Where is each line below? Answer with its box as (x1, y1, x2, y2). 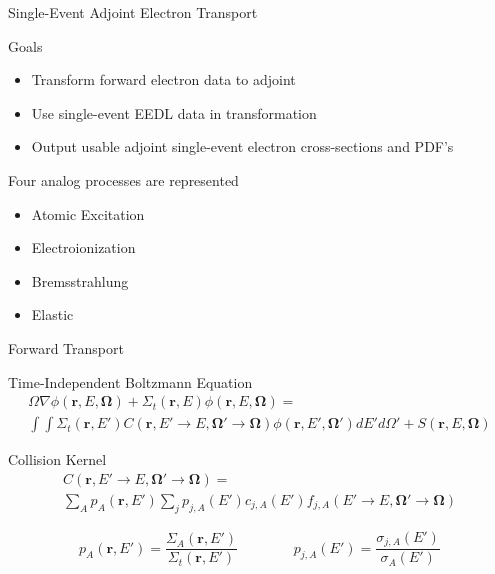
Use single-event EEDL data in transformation (31, 102, 317, 123)
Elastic (31, 304, 74, 325)
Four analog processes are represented (8, 169, 239, 190)
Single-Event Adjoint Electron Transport (8, 2, 258, 22)
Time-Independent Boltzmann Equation (8, 371, 253, 392)
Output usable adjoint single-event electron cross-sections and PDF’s (31, 136, 454, 157)
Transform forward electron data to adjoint (31, 69, 296, 90)
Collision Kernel (8, 449, 107, 470)
